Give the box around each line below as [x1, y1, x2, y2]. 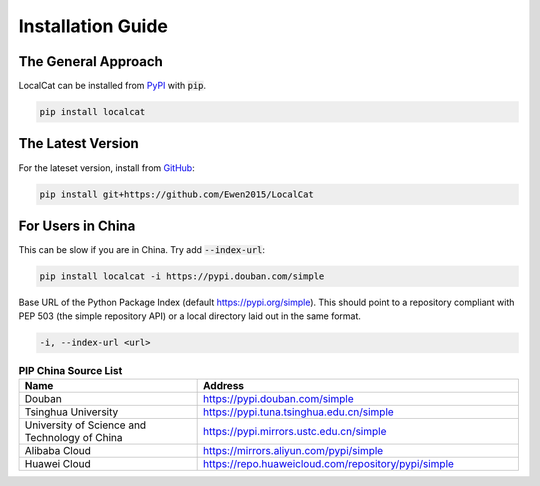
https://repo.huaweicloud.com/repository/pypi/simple [202, 456, 455, 470]
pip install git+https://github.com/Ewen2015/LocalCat [39, 188, 314, 200]
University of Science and [24, 418, 147, 432]
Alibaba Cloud [24, 443, 92, 457]
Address [202, 378, 245, 392]
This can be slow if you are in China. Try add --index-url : [18, 244, 265, 256]
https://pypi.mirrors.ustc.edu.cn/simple [202, 424, 387, 438]
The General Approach [18, 53, 164, 70]
